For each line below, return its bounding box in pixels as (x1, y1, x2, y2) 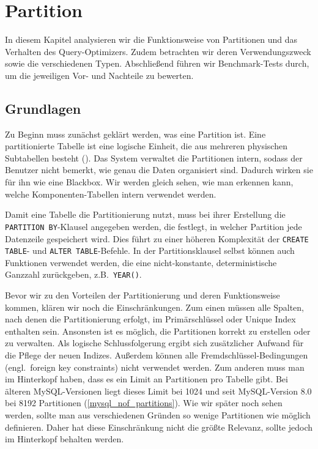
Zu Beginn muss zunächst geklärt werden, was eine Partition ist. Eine (5, 127, 266, 140)
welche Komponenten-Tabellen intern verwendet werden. (5, 187, 216, 200)
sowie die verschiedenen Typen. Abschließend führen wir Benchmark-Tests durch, (5, 57, 309, 70)
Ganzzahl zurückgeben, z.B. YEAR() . (5, 268, 142, 281)
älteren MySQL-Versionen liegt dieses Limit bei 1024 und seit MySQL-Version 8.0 (5, 384, 312, 397)
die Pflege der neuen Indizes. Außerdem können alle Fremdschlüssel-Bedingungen (5, 349, 308, 362)
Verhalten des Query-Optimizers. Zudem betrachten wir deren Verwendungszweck (5, 45, 311, 58)
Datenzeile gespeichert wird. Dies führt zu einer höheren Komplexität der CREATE (5, 232, 309, 245)
